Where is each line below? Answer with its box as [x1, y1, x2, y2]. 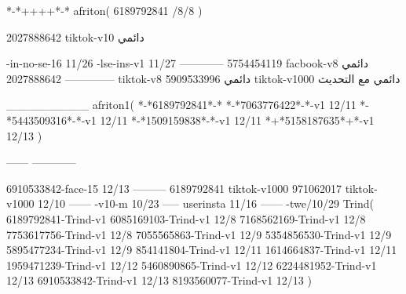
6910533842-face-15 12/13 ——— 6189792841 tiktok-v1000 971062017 [6, 180, 342, 196]
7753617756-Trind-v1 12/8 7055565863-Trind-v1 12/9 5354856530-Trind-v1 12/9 [6, 226, 392, 242]
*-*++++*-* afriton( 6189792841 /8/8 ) [6, 2, 203, 18]
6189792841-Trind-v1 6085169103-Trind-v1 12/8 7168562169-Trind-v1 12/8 [6, 210, 366, 227]
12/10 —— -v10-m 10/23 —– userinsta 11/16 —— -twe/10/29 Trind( [38, 195, 375, 212]
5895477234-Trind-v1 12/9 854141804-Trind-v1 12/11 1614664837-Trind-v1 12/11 [6, 241, 397, 258]
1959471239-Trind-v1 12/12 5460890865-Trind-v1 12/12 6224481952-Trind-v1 [6, 256, 377, 273]
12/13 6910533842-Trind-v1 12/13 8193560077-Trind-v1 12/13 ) [6, 272, 312, 289]
